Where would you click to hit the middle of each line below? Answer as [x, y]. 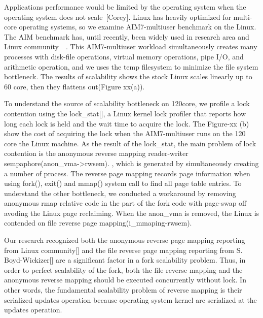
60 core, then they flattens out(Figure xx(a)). [74, 86]
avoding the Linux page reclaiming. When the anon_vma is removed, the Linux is [132, 213]
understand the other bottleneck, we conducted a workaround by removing [120, 193]
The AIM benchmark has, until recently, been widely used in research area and [127, 36]
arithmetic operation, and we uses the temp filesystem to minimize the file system [131, 66]
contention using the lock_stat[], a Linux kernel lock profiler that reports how [125, 113]
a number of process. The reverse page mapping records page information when [127, 173]
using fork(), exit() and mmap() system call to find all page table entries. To [123, 183]
